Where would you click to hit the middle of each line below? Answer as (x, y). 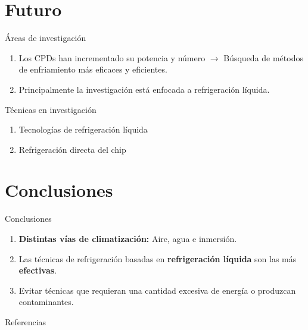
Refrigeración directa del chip (72, 149)
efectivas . (38, 270)
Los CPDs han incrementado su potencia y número (112, 57)
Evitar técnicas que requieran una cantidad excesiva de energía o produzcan (157, 290)
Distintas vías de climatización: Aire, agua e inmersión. (128, 238)
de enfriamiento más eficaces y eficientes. (93, 69)
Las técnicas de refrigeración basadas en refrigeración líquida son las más (158, 258)
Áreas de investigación (46, 38)
